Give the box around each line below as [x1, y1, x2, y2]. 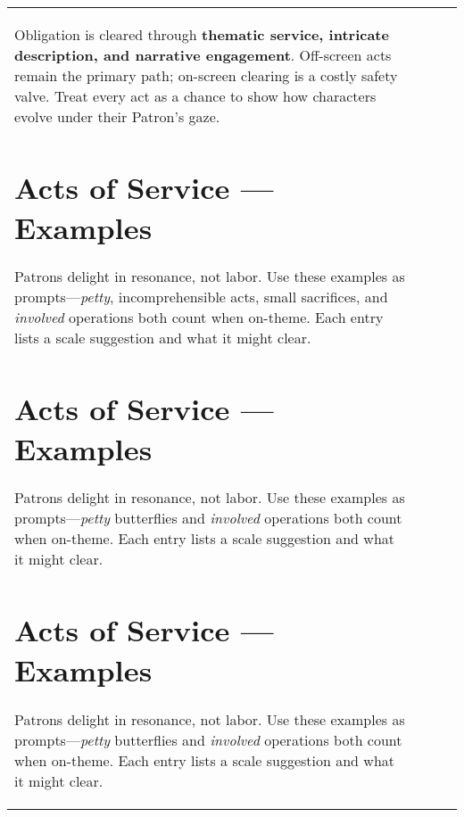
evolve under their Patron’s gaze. [14, 106, 220, 127]
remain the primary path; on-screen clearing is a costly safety [14, 65, 398, 86]
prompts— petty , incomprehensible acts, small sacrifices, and [14, 286, 388, 308]
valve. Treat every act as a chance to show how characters [14, 86, 377, 106]
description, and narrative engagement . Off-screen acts [14, 45, 392, 65]
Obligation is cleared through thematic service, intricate [14, 24, 389, 45]
